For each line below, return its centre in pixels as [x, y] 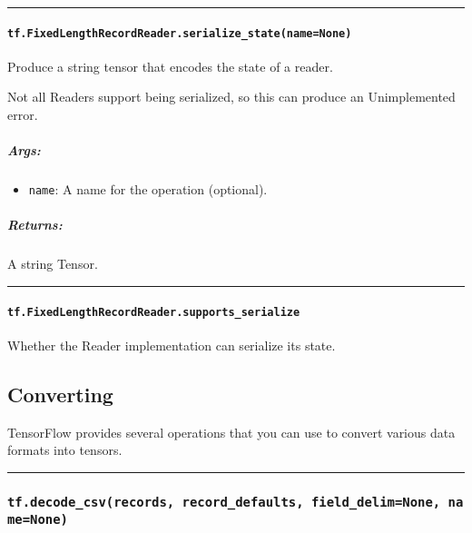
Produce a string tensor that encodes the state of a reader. [170, 66]
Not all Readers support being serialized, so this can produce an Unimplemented [231, 97]
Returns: [35, 225]
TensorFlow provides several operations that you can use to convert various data [231, 432]
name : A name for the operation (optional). [148, 189]
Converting [60, 394]
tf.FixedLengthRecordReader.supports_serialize [154, 312]
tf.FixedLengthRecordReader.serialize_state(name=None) [180, 33]
